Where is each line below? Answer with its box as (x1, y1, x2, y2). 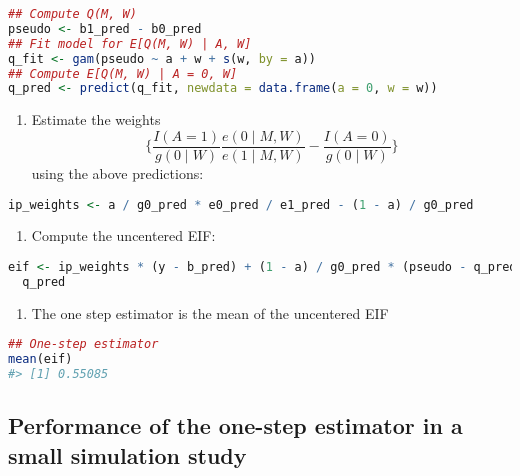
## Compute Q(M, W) (8, 7, 137, 21)
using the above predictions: (31, 162, 204, 183)
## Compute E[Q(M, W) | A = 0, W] (8, 66, 238, 81)
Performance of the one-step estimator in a (8, 410, 463, 441)
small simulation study (8, 439, 247, 470)
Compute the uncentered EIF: (31, 225, 216, 246)
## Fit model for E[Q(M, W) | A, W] (8, 36, 252, 51)
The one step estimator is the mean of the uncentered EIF (31, 302, 389, 323)
